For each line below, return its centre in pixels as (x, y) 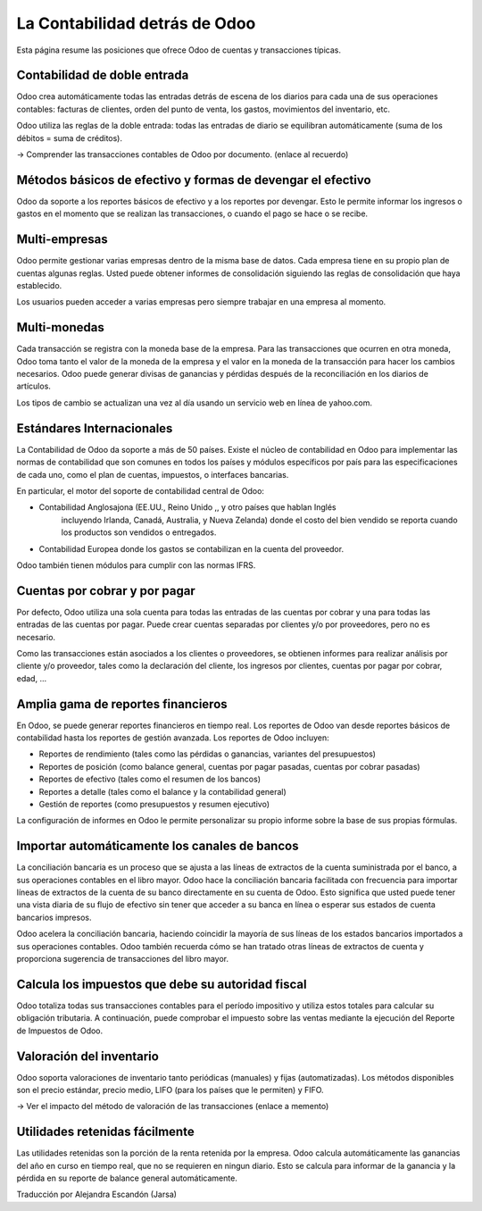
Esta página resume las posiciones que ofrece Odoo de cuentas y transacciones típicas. (179, 50)
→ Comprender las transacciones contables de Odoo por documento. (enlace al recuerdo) (183, 155)
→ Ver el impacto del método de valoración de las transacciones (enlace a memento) (173, 1107)
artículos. (33, 386)
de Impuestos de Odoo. (60, 1031)
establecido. (39, 285)
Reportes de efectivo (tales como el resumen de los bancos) (150, 779)
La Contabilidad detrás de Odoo (136, 23)
